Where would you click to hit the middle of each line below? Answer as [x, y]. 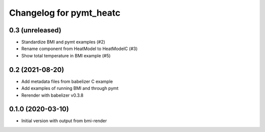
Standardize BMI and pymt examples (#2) [63, 42]
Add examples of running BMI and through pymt [70, 88]
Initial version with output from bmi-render [64, 121]
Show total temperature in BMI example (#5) [66, 55]
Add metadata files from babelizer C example [67, 81]
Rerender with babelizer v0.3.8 [52, 95]
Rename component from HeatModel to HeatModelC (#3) [79, 49]
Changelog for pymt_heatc [65, 13]
